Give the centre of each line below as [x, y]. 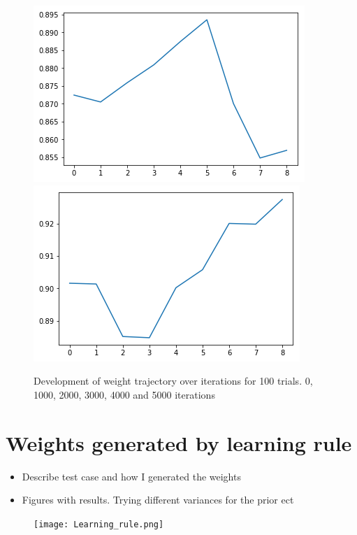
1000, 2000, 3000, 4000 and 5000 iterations [124, 394]
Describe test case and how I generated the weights [131, 476]
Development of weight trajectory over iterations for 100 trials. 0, [173, 381]
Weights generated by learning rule [179, 442]
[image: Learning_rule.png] [99, 524]
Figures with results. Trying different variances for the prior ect [158, 500]
